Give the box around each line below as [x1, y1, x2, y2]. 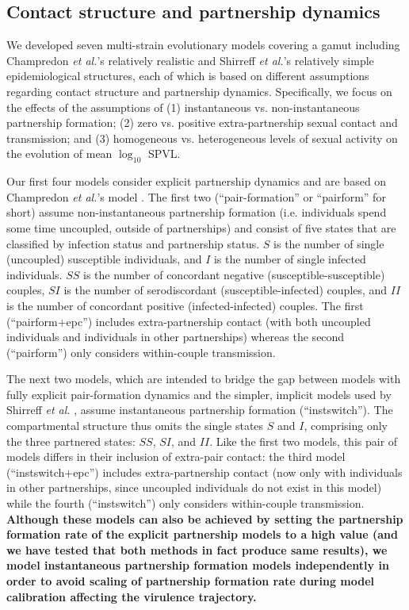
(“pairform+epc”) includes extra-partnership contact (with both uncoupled [6, 313, 371, 329]
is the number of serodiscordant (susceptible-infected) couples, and [63, 282, 388, 298]
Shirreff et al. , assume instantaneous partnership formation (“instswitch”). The [6, 401, 393, 418]
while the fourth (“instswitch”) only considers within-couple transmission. [6, 495, 365, 512]
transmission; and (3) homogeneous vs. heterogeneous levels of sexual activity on [6, 129, 398, 146]
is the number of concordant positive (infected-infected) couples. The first [6, 297, 364, 313]
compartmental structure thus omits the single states [6, 417, 264, 434]
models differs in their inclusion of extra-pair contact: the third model [6, 448, 346, 465]
